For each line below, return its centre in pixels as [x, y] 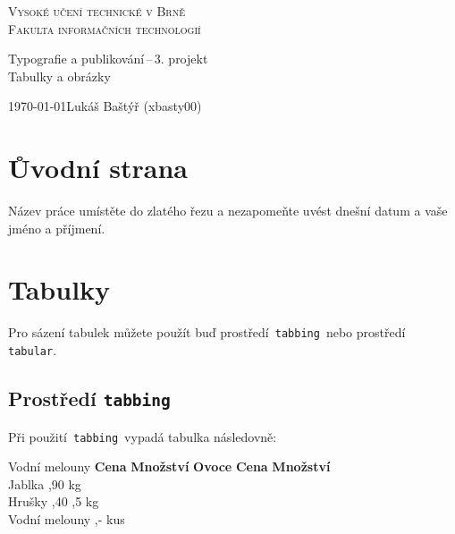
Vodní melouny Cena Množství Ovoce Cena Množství [169, 466]
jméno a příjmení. [57, 228]
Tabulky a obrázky [59, 76]
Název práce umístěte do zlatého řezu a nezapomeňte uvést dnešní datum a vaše [228, 211]
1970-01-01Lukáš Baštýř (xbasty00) [105, 106]
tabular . [33, 350]
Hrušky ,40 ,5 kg [54, 501]
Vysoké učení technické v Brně [97, 11]
